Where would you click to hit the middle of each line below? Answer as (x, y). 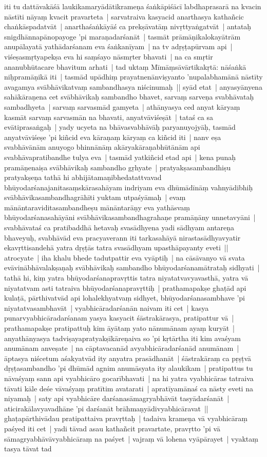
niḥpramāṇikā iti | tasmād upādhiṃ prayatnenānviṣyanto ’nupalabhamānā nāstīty (133, 77)
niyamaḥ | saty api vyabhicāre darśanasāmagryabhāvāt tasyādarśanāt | (117, 398)
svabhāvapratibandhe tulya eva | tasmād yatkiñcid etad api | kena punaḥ (120, 157)
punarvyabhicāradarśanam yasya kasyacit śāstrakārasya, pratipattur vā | (119, 318)
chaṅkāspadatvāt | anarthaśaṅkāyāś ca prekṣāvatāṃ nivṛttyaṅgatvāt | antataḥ (128, 26)
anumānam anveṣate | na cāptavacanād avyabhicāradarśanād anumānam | (122, 348)
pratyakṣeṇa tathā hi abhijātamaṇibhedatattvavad (83, 177)
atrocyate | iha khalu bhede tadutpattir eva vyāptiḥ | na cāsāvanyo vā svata (125, 257)
